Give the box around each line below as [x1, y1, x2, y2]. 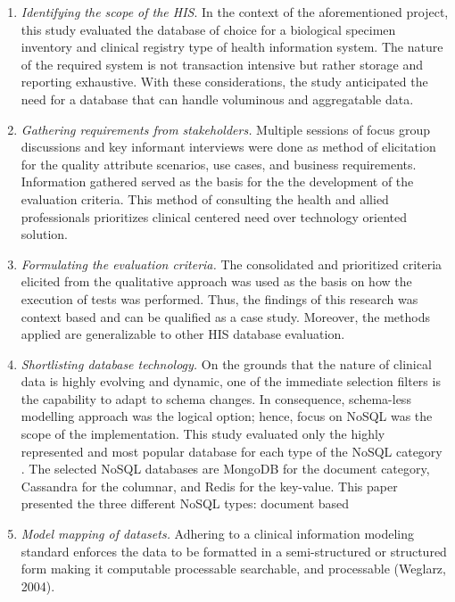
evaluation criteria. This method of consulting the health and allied [21, 189, 389, 208]
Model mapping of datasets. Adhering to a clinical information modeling [21, 524, 415, 543]
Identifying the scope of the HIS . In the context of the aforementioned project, [21, 3, 449, 21]
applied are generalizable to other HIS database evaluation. [21, 325, 345, 343]
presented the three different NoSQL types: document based [21, 494, 350, 513]
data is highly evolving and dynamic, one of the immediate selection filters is [21, 372, 441, 391]
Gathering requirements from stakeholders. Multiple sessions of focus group [21, 120, 430, 138]
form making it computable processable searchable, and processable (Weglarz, [21, 559, 446, 578]
